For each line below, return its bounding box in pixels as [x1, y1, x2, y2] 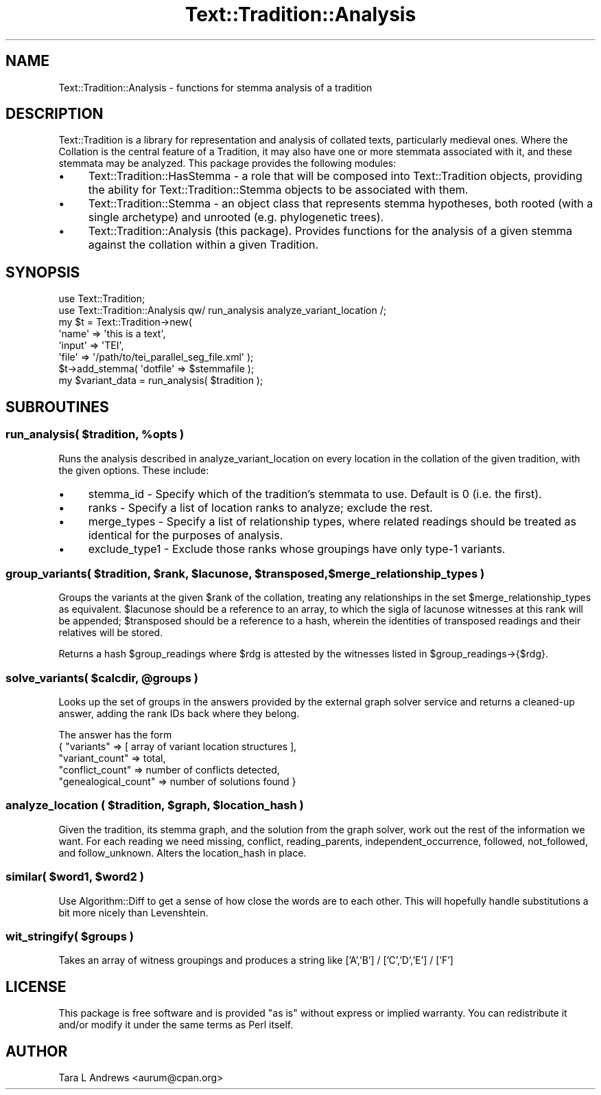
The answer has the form [58, 729, 172, 741]
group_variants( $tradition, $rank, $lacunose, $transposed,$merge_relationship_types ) [5, 566, 485, 580]
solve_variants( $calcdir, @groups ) [5, 670, 198, 685]
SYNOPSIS [5, 263, 80, 281]
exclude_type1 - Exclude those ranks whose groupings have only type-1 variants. [88, 541, 506, 556]
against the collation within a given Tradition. [88, 238, 319, 252]
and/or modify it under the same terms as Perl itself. [58, 1019, 294, 1031]
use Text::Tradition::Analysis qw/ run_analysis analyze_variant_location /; [58, 304, 386, 317]
